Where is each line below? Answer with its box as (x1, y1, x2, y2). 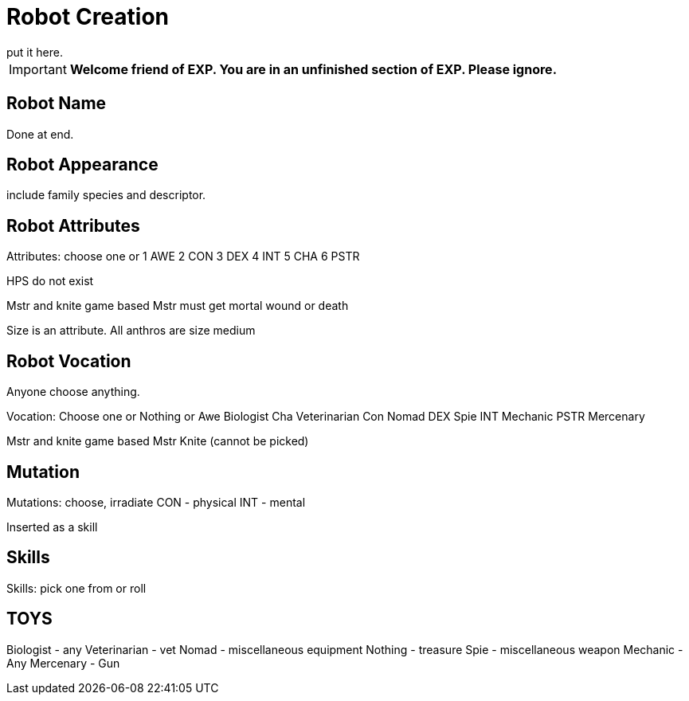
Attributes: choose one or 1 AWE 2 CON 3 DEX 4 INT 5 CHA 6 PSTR (6, 249, 360, 264)
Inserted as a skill (6, 519, 98, 534)
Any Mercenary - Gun (6, 656, 120, 670)
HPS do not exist (6, 274, 94, 288)
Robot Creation (6, 3, 170, 30)
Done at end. (6, 127, 74, 141)
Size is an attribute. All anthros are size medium (6, 323, 256, 338)
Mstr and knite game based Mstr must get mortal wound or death (6, 299, 349, 313)
